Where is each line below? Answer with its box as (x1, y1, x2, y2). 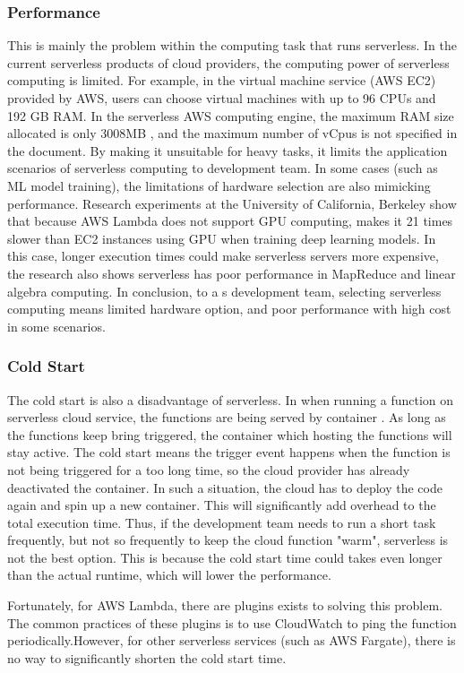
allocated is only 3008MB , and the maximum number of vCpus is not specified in (7, 124, 458, 142)
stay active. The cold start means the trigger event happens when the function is (7, 443, 451, 462)
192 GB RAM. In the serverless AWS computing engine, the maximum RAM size (7, 106, 454, 125)
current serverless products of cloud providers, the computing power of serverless (7, 53, 450, 72)
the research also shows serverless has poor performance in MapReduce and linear (7, 263, 456, 282)
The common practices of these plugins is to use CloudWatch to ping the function (7, 613, 457, 632)
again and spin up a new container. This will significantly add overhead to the (7, 496, 436, 514)
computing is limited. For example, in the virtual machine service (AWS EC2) (7, 71, 436, 90)
